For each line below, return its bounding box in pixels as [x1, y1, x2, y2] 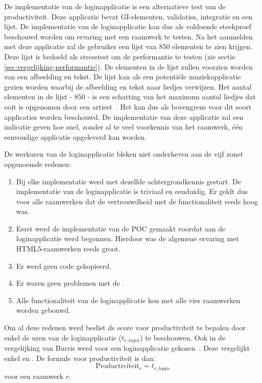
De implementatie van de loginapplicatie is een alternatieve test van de [4, 1, 226, 11]
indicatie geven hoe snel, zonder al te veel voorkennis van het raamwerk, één [4, 121, 243, 132]
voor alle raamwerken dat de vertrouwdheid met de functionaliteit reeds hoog [16, 196, 258, 206]
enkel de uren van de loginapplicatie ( [4, 332, 122, 343]
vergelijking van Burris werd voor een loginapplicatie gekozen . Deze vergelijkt [4, 343, 250, 353]
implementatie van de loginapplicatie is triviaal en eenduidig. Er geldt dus [16, 186, 248, 197]
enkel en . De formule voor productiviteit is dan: [4, 352, 155, 363]
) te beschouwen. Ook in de [140, 332, 226, 343]
